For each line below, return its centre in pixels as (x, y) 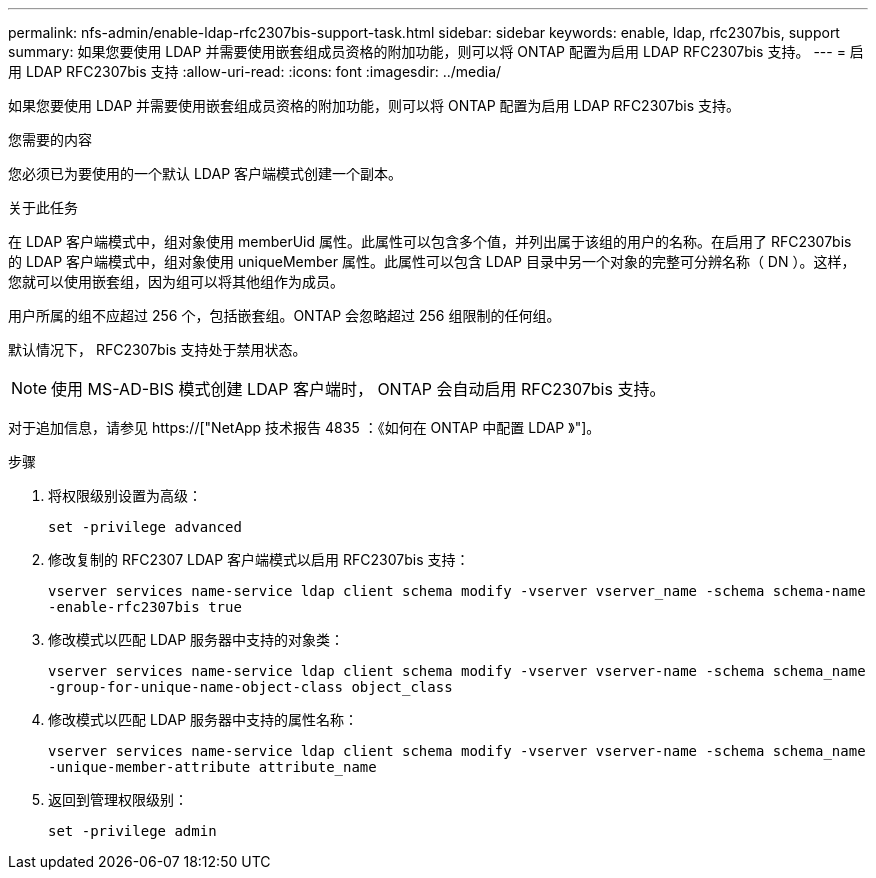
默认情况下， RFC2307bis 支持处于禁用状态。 (157, 349)
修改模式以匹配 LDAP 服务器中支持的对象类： (196, 639)
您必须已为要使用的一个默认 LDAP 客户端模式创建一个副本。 (205, 173)
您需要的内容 (50, 139)
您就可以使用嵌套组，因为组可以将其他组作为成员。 (176, 281)
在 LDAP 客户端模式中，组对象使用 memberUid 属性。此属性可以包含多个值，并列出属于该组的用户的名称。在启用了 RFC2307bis (430, 241)
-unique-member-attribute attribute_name (212, 767)
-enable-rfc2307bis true (145, 607)
